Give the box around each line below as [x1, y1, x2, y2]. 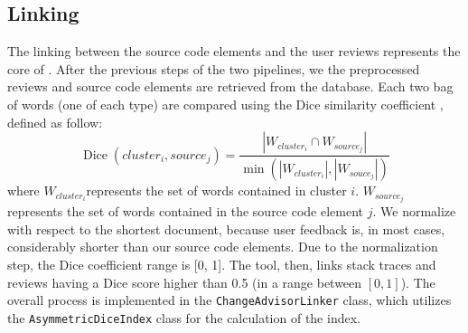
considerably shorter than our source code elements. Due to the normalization [7, 237, 438, 256]
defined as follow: [7, 112, 103, 131]
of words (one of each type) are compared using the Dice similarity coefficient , [7, 94, 444, 113]
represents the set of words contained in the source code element [7, 202, 364, 221]
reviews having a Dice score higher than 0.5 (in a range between [7, 272, 362, 291]
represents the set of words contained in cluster [86, 181, 347, 200]
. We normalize [372, 202, 456, 221]
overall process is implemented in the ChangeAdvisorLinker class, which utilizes [7, 290, 452, 309]
